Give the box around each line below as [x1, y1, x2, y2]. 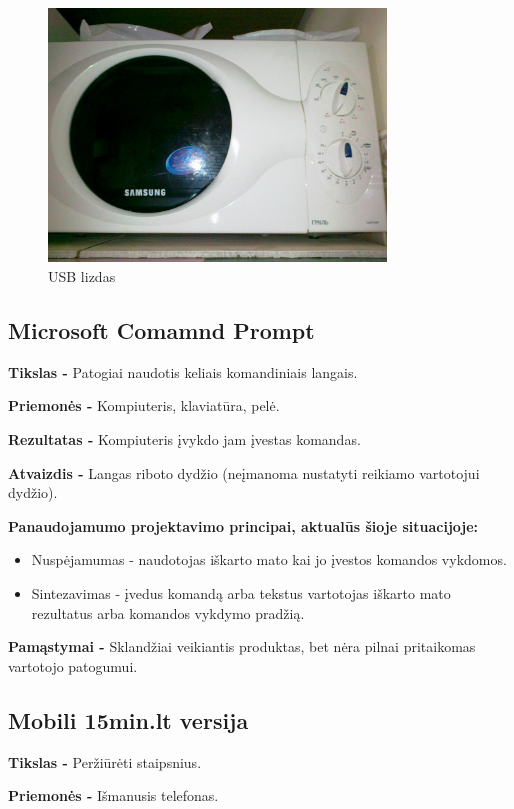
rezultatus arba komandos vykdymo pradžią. [31, 602, 305, 623]
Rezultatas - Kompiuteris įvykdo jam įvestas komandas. [8, 428, 361, 449]
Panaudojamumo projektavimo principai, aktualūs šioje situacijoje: [8, 515, 479, 536]
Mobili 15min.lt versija [8, 704, 249, 735]
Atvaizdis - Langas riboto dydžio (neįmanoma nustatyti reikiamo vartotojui [8, 462, 480, 483]
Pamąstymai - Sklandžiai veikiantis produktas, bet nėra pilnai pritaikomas [8, 636, 476, 657]
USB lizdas [48, 265, 116, 286]
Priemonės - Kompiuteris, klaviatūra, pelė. [8, 395, 280, 416]
